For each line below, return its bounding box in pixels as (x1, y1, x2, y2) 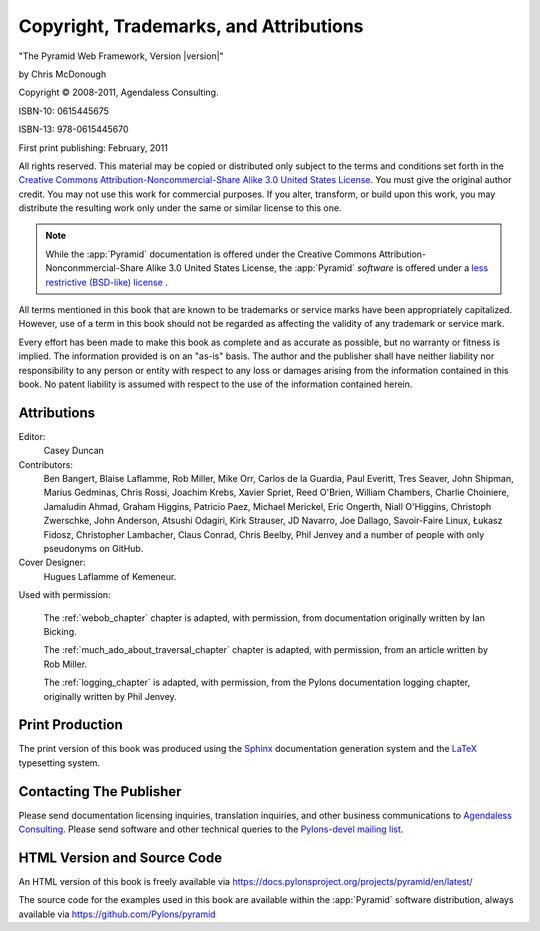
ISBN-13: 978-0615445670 (18, 123, 129, 135)
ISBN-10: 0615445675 (18, 105, 110, 117)
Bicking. (43, 625, 77, 637)
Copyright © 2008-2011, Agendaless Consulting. (18, 86, 219, 99)
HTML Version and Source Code (18, 849, 223, 866)
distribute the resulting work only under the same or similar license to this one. (18, 202, 342, 214)
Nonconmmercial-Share (45, 262, 145, 274)
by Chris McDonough (18, 68, 107, 80)
